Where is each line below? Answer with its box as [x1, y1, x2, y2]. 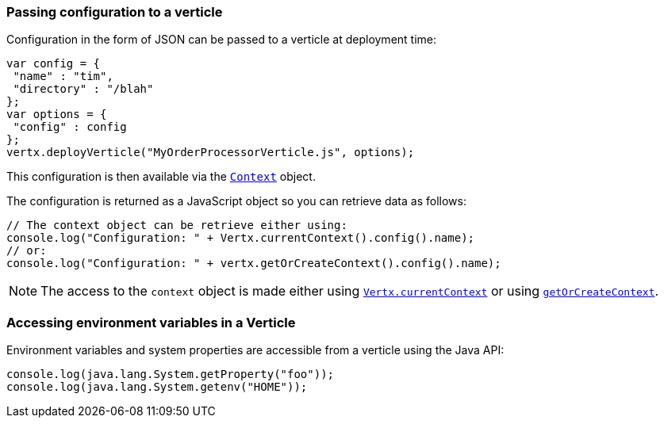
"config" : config [13, 120, 127, 134]
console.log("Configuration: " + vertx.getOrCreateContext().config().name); [6, 257, 501, 270]
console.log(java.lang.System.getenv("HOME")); [6, 380, 308, 394]
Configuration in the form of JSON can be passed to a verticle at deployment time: [6, 32, 437, 47]
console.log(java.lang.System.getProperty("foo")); [6, 368, 335, 381]
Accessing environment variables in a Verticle [6, 314, 296, 330]
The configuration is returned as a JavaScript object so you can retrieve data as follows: [6, 194, 466, 208]
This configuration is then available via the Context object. [6, 170, 316, 184]
